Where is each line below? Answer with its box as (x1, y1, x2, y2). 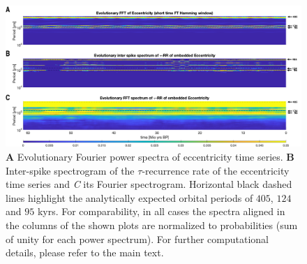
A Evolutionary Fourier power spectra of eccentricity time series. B (6, 149, 294, 164)
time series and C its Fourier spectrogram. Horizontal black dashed (6, 177, 292, 191)
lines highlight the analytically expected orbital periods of (6, 190, 253, 205)
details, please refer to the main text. (6, 245, 164, 260)
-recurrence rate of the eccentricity (142, 163, 290, 177)
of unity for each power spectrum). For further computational (6, 231, 269, 246)
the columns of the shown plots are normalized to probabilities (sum (6, 218, 298, 233)
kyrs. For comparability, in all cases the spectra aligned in (37, 204, 285, 219)
